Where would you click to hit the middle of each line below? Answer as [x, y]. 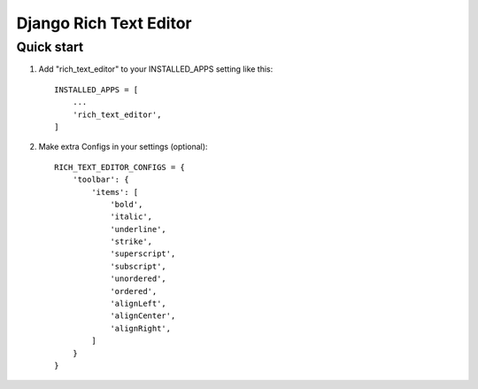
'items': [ [115, 192]
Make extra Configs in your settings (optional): [123, 147]
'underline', [139, 229]
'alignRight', [141, 328]
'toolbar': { [100, 180]
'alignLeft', [139, 304]
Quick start [50, 47]
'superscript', [143, 254]
